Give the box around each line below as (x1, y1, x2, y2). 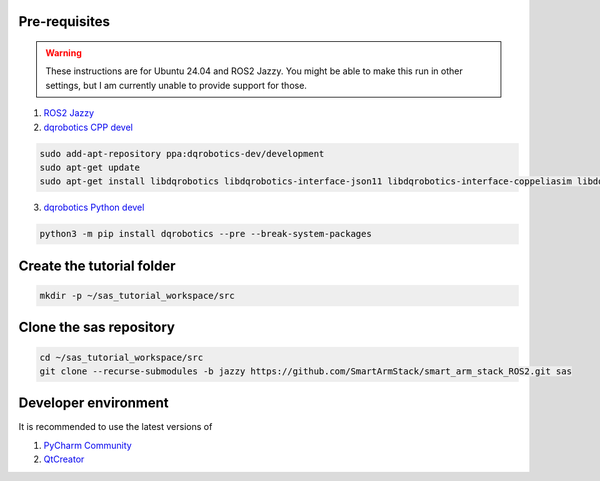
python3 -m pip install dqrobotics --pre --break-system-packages (39, 228, 372, 240)
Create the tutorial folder (18, 257, 176, 274)
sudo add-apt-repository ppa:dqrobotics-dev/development (39, 148, 325, 159)
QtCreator (43, 453, 85, 465)
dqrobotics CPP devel (43, 121, 134, 133)
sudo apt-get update (39, 161, 140, 173)
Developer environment (18, 395, 169, 412)
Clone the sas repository (18, 319, 175, 336)
